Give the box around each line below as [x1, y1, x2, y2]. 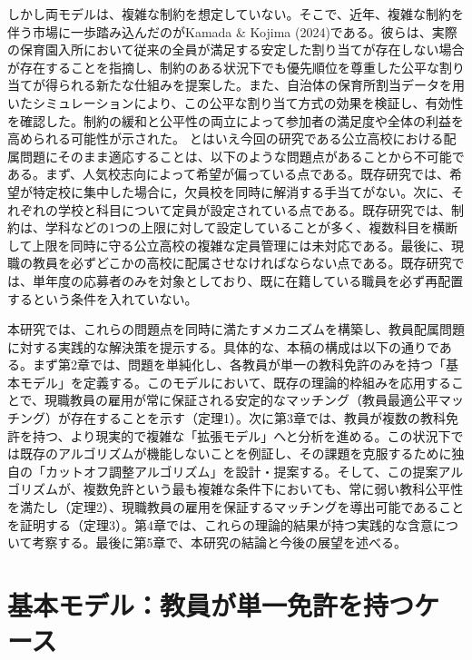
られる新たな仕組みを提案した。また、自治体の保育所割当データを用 [57, 75, 465, 94]
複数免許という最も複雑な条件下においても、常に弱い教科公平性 [83, 479, 464, 498]
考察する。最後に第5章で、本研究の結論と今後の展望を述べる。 [32, 533, 408, 552]
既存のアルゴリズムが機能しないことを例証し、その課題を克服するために [19, 444, 452, 463]
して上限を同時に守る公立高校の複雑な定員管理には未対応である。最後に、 [7, 235, 452, 254]
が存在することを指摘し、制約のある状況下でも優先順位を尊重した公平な [7, 57, 439, 76]
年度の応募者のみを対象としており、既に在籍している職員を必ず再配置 [44, 271, 464, 290]
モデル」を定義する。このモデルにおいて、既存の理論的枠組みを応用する [19, 372, 451, 391]
